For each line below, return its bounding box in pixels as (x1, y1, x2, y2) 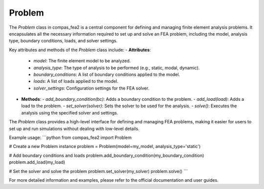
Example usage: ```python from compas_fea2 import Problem (9, 134, 132, 141)
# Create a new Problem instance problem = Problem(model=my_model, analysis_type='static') (9, 144, 201, 150)
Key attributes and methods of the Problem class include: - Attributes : (9, 47, 151, 53)
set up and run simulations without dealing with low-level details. (9, 126, 139, 132)
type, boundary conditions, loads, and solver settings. (9, 38, 118, 44)
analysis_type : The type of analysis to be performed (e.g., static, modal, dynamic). (33, 65, 200, 71)
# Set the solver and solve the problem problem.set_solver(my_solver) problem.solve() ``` (9, 168, 188, 174)
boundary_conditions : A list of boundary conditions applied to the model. (33, 71, 180, 77)
